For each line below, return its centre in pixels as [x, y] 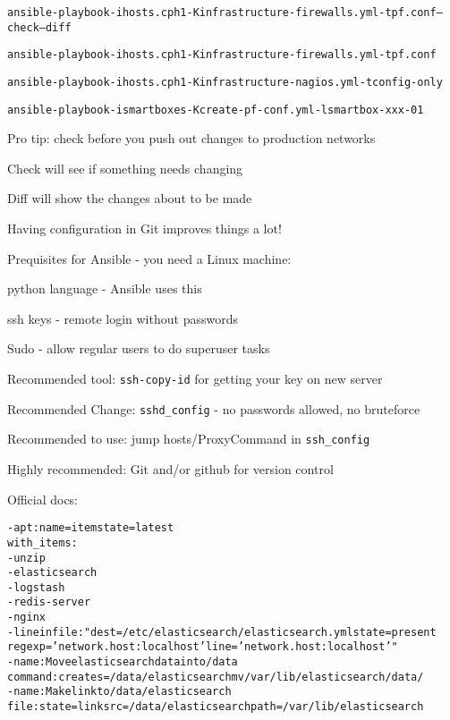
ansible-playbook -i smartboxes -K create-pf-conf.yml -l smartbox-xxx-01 [216, 110]
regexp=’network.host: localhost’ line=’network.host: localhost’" [203, 647]
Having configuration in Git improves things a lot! [144, 229]
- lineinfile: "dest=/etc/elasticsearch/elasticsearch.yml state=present [222, 632]
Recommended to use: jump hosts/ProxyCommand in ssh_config [189, 439]
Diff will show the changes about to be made [130, 198]
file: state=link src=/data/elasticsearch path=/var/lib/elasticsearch [216, 707]
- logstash [36, 587]
